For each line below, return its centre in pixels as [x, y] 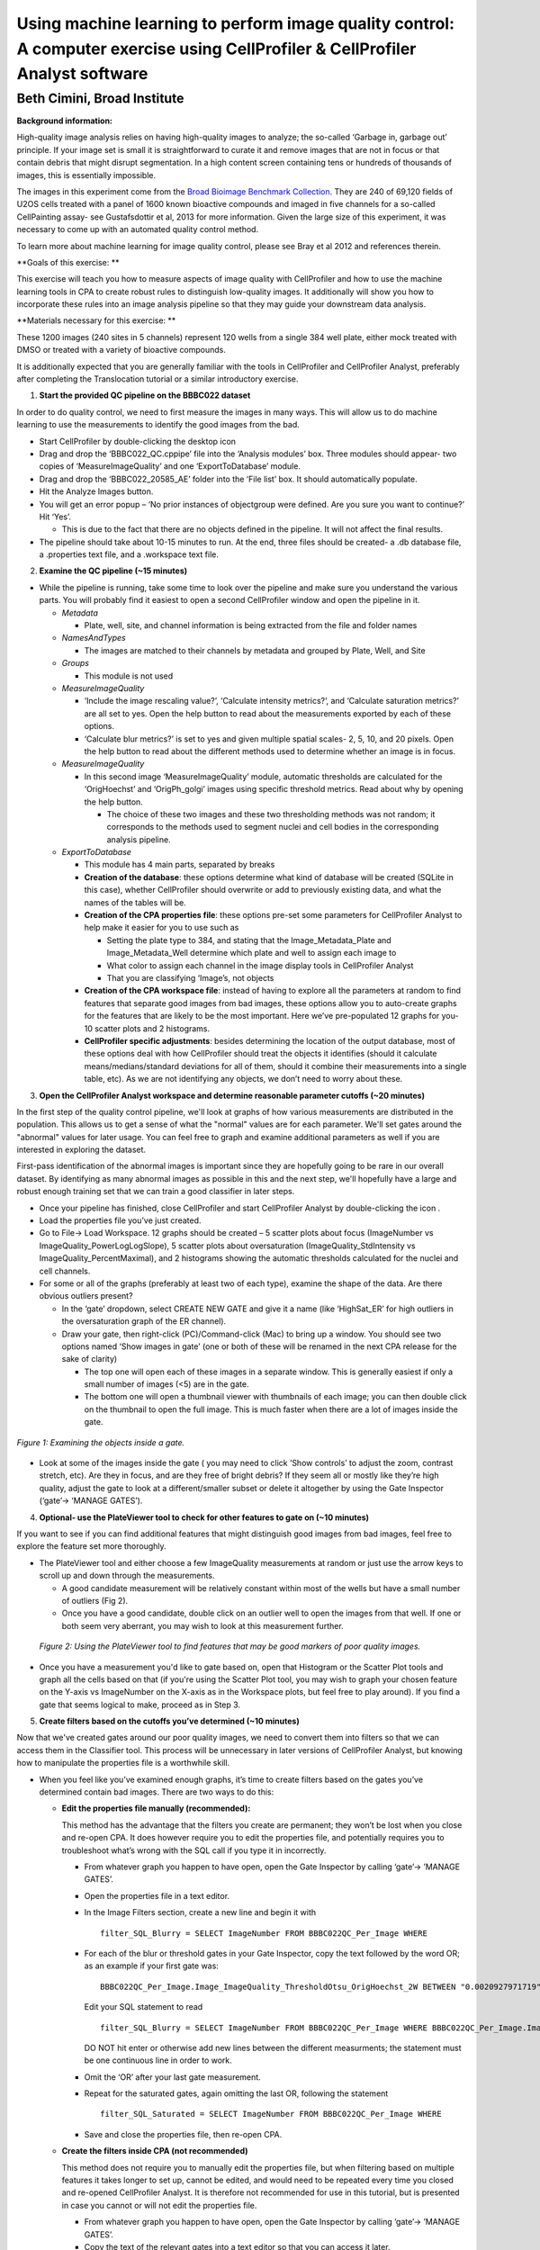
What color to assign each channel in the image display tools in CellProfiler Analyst [260, 965]
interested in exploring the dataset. [81, 1150]
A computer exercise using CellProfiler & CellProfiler [216, 49]
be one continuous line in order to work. [158, 2060]
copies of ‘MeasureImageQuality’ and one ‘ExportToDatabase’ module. [170, 466]
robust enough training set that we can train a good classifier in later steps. [156, 1192]
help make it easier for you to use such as [162, 928]
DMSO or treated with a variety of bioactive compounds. [121, 350]
